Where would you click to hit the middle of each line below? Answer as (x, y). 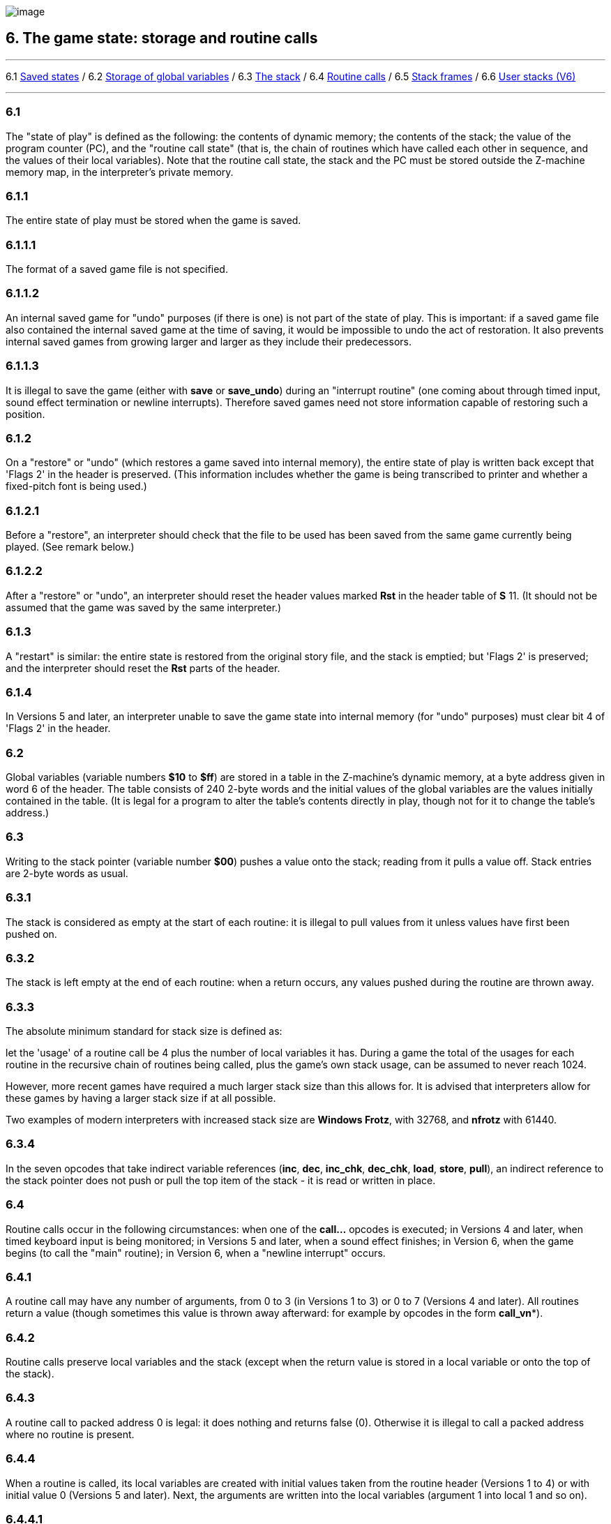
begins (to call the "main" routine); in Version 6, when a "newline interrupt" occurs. (196, 1253)
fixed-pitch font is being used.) (76, 486)
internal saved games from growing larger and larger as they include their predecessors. (209, 341)
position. (25, 414)
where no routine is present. (70, 1434)
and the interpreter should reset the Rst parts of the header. (143, 668)
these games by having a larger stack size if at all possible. (141, 1098)
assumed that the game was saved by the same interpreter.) (144, 607)
